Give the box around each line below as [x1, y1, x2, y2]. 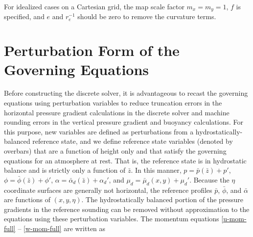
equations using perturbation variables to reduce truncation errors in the [4, 97, 222, 107]
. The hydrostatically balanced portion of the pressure [81, 194, 244, 205]
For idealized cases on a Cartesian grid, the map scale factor [4, 1, 184, 11]
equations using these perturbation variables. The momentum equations [4, 213, 219, 224]
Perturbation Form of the [4, 40, 180, 60]
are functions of [4, 194, 51, 205]
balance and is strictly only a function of [4, 165, 126, 175]
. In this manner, [131, 165, 182, 175]
